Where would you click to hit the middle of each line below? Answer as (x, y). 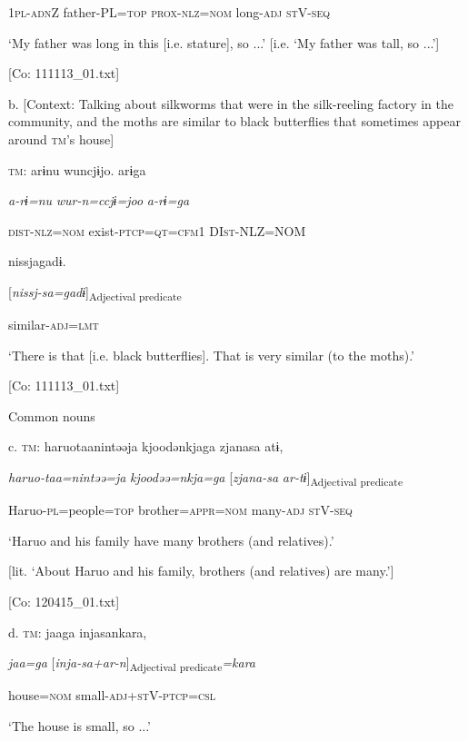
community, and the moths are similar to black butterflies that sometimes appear (234, 121)
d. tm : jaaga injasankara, (78, 632)
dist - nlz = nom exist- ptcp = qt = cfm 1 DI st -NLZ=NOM (157, 230)
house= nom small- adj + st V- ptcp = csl (112, 695)
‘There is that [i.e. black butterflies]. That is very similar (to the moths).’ (211, 355)
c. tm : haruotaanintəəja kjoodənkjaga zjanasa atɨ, (146, 446)
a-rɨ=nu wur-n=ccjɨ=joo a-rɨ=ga (99, 200)
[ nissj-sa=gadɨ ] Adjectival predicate (95, 292)
